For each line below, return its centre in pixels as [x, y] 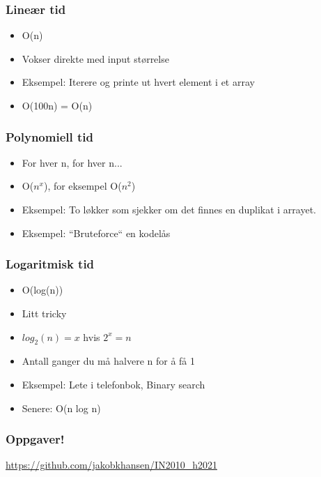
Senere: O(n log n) [61, 408]
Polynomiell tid [49, 136]
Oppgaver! [35, 439]
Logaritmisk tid [50, 264]
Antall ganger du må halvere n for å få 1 [109, 361]
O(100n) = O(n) [57, 105]
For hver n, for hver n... [72, 162]
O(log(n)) [42, 290]
